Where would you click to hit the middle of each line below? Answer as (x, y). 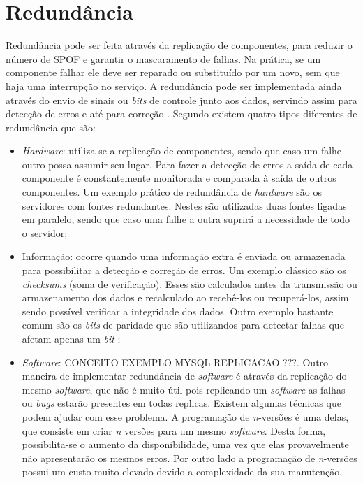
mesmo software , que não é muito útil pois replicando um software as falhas (184, 389)
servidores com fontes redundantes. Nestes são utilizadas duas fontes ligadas (184, 205)
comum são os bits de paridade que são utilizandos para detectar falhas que (183, 325)
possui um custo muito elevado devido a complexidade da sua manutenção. (182, 471)
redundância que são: (51, 127)
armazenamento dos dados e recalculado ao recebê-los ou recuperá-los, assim (185, 297)
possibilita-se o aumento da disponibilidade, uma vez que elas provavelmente (185, 444)
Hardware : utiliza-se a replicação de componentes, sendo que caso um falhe (182, 151)
